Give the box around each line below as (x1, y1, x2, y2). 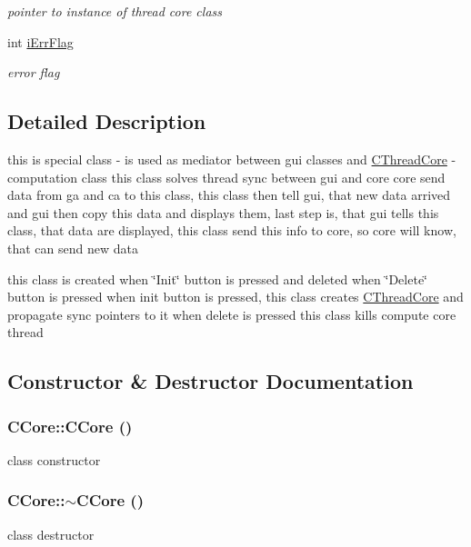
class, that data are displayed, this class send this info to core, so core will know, (7, 221, 456, 240)
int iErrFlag (7, 32, 74, 51)
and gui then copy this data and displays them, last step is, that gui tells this (7, 203, 439, 222)
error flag (7, 63, 60, 82)
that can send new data (7, 238, 138, 257)
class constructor (7, 450, 101, 469)
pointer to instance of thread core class (7, 2, 222, 20)
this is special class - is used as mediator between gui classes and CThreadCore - (7, 149, 456, 168)
